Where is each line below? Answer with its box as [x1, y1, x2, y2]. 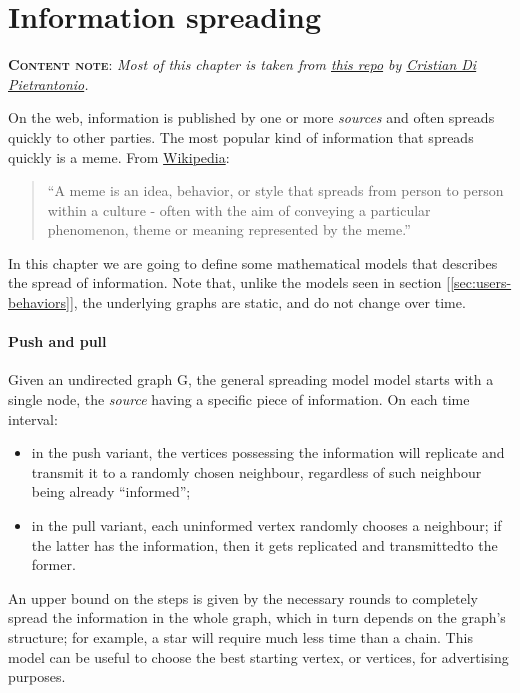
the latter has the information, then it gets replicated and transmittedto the [31, 534, 498, 555]
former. [31, 554, 76, 575]
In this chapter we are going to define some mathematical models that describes [8, 252, 498, 273]
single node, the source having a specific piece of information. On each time [8, 389, 470, 410]
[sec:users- [450, 272, 512, 293]
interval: [8, 408, 58, 429]
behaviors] [8, 292, 70, 313]
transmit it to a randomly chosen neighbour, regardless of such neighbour [31, 461, 482, 482]
